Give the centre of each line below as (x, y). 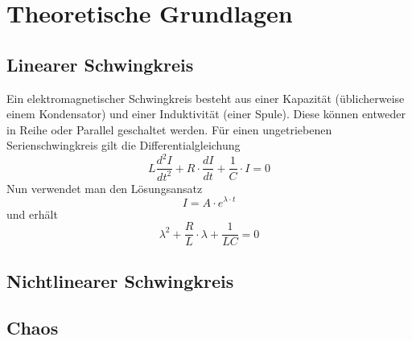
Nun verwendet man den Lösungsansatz (105, 188)
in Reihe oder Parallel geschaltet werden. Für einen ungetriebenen (169, 129)
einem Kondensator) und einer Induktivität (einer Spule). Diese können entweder (206, 114)
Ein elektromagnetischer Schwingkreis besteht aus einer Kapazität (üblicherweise (206, 98)
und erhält (32, 214)
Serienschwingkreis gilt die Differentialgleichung (124, 145)
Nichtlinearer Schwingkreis (120, 280)
